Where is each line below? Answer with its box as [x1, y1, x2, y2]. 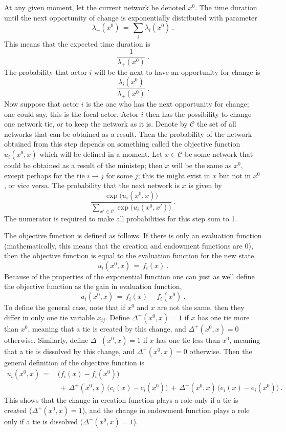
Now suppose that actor [4, 98, 79, 109]
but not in [218, 170, 251, 180]
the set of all [197, 118, 236, 129]
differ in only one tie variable [4, 312, 95, 322]
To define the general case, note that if [4, 302, 125, 313]
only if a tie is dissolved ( [4, 416, 83, 426]
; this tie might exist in [138, 170, 210, 180]
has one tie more [197, 312, 250, 322]
